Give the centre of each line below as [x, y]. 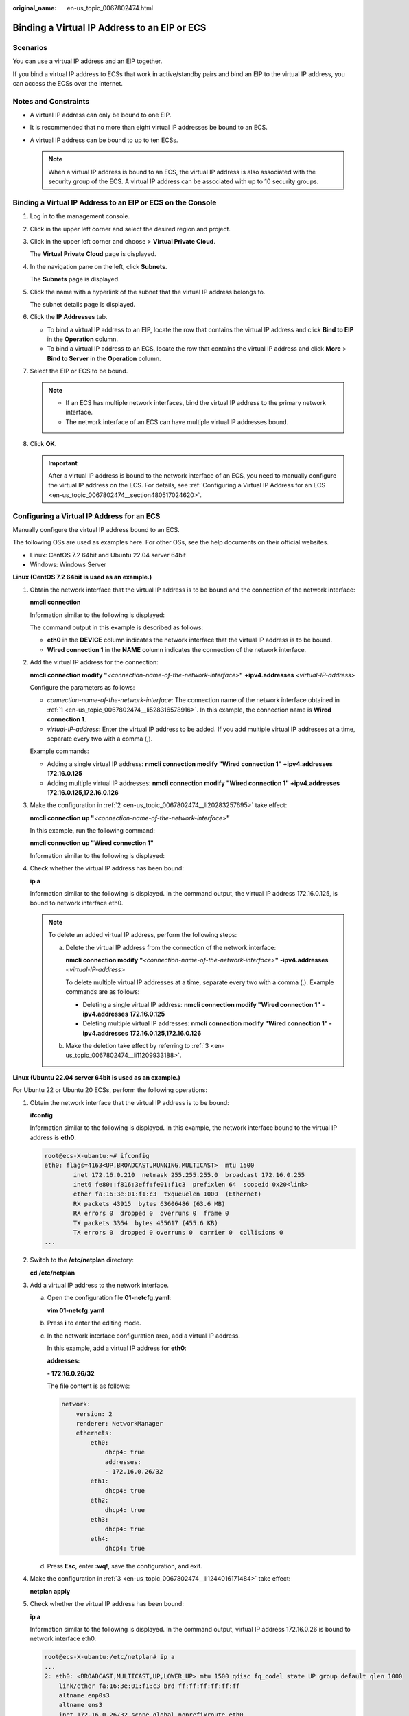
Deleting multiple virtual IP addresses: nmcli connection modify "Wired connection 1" [206, 1023]
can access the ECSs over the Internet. [68, 83]
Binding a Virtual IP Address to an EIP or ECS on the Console [115, 202]
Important [63, 463]
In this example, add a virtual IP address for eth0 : [117, 1348]
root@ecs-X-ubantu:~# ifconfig [97, 1156]
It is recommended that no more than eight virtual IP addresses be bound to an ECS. [149, 128]
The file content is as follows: [89, 1386]
